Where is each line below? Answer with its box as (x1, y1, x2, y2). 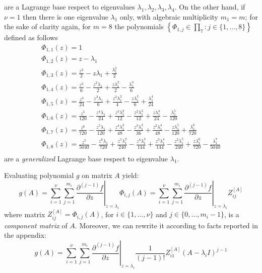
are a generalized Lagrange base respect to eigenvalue (4, 153, 168, 163)
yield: (122, 170, 139, 180)
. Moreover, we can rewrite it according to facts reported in (75, 220, 258, 230)
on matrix (82, 170, 112, 180)
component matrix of (4, 220, 68, 230)
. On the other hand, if (174, 2, 245, 12)
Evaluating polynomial (4, 170, 74, 180)
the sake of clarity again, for (4, 21, 91, 32)
